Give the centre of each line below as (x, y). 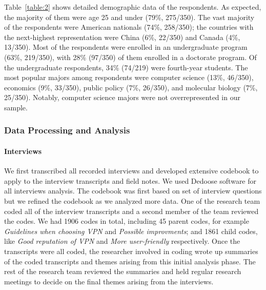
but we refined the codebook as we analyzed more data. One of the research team (132, 200)
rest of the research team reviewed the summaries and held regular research (123, 271)
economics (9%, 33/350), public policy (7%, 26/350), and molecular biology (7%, (131, 87)
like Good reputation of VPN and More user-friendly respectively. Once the (122, 241)
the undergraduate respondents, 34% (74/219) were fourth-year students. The (126, 67)
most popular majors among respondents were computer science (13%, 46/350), (129, 77)
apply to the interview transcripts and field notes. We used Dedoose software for (130, 180)
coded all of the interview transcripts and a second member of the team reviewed (131, 211)
